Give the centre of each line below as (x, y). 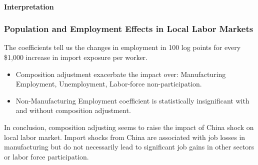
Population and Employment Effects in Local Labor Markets (129, 29)
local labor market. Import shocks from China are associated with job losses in (125, 137)
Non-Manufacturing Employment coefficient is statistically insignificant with (132, 100)
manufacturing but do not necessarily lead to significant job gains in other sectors (129, 147)
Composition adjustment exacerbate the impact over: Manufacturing (121, 74)
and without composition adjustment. (73, 110)
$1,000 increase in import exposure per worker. (76, 57)
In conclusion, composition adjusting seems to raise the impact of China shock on (129, 127)
